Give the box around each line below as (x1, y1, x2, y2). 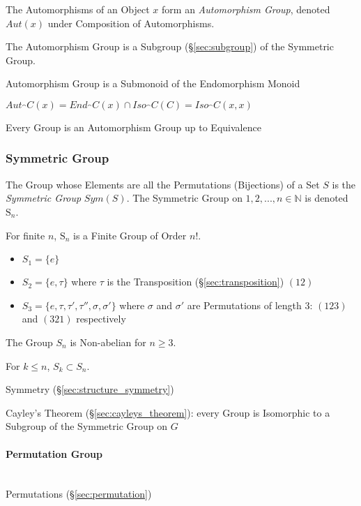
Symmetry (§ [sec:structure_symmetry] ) (6, 382, 174, 396)
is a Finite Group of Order (73, 228, 187, 242)
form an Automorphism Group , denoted (162, 2, 330, 16)
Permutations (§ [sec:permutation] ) (6, 486, 152, 501)
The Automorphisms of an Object (6, 2, 150, 16)
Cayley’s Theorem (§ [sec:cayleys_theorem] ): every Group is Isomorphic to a (6, 405, 330, 419)
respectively (76, 311, 126, 326)
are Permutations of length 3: (187, 297, 313, 312)
